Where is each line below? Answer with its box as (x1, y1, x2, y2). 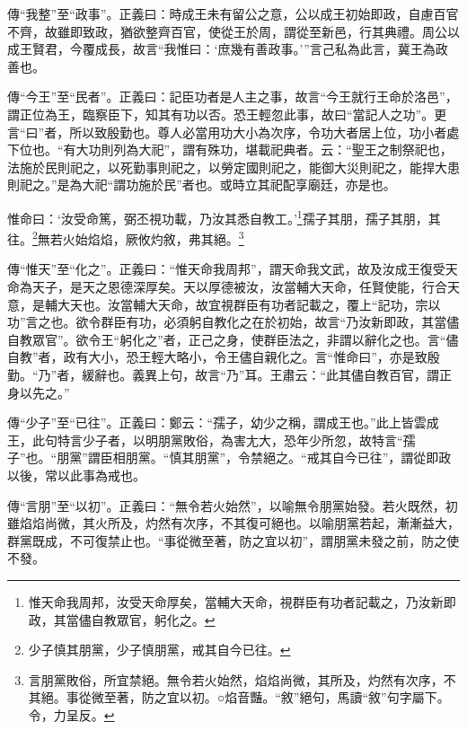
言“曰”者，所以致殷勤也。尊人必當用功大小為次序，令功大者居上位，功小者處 (7, 122, 460, 141)
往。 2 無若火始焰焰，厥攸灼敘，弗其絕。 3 (7, 227, 244, 248)
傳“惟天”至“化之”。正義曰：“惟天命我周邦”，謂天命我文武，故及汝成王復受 (7, 259, 445, 278)
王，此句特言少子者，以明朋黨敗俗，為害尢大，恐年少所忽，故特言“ (7, 430, 403, 449)
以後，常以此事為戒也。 (7, 465, 145, 484)
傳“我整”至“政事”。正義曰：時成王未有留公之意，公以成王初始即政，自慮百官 (7, 4, 459, 22)
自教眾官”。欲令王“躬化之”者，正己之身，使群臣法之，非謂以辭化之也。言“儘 (7, 330, 459, 348)
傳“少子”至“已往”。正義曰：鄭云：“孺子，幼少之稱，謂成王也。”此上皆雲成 (7, 413, 439, 432)
